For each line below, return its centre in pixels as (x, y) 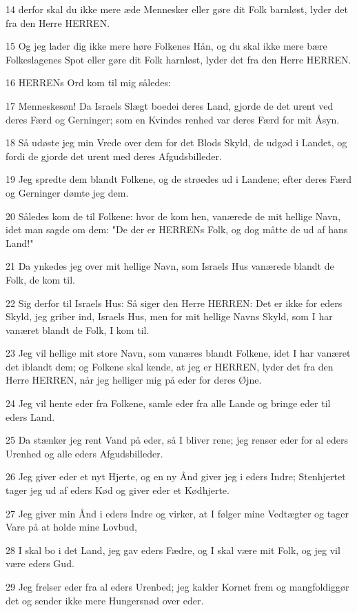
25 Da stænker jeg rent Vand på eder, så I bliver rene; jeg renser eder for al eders (177, 440)
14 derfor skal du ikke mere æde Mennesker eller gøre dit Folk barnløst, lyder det (177, 9)
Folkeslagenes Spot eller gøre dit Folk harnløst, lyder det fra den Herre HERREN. (178, 59)
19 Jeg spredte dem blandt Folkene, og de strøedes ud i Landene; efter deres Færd (179, 179)
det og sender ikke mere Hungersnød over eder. (105, 600)
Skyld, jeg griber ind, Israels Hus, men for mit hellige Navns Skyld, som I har (169, 316)
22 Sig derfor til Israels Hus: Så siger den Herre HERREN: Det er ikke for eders (174, 303)
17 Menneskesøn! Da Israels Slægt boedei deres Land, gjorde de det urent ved (170, 105)
